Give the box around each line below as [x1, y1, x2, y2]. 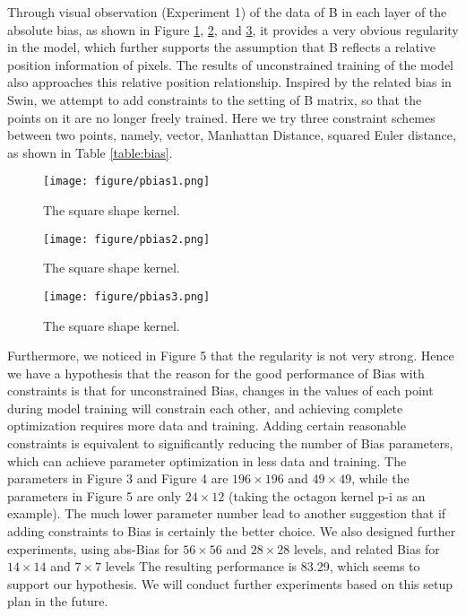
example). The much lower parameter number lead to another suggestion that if [7, 504, 446, 523]
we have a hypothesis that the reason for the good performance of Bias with [7, 363, 425, 382]
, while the [351, 469, 410, 488]
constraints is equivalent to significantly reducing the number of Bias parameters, [7, 434, 453, 453]
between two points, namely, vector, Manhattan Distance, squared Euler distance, [7, 126, 456, 144]
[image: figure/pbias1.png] [43, 175, 211, 188]
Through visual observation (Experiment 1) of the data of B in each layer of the [7, 3, 447, 21]
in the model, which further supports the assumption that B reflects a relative [7, 38, 436, 56]
